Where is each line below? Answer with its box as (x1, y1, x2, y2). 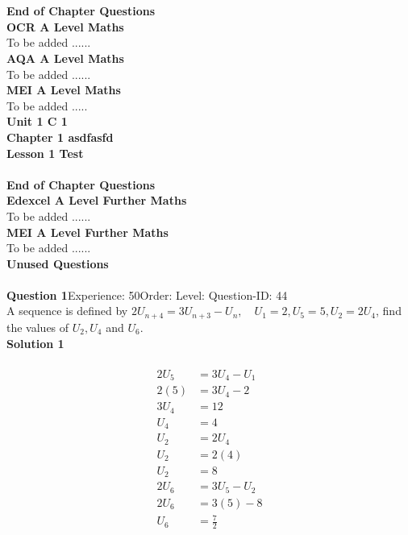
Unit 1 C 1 (6, 113, 68, 130)
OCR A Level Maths (6, 18, 124, 35)
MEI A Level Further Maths (6, 223, 169, 240)
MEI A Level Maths (6, 81, 121, 98)
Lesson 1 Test (6, 144, 84, 161)
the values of (6, 318, 69, 335)
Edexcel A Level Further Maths (6, 192, 187, 209)
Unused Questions (6, 255, 109, 272)
